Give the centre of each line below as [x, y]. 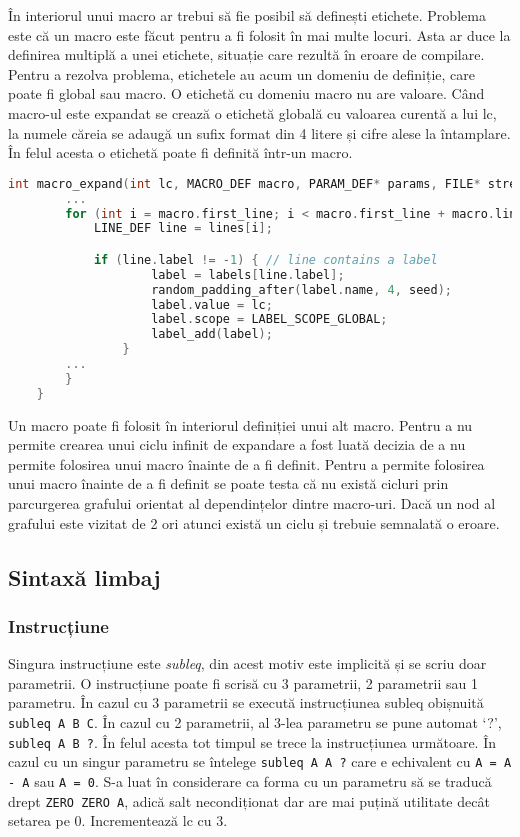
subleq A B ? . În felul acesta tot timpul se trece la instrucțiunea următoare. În [252, 741]
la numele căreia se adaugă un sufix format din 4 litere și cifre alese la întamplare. [259, 132]
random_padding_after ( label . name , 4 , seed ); [301, 289]
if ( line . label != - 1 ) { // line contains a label [265, 259]
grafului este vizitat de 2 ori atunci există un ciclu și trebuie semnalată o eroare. [254, 522]
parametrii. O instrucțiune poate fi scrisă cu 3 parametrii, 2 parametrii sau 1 [243, 682]
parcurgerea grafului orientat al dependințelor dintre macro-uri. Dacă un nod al [252, 503]
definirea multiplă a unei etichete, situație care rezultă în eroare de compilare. [246, 54]
